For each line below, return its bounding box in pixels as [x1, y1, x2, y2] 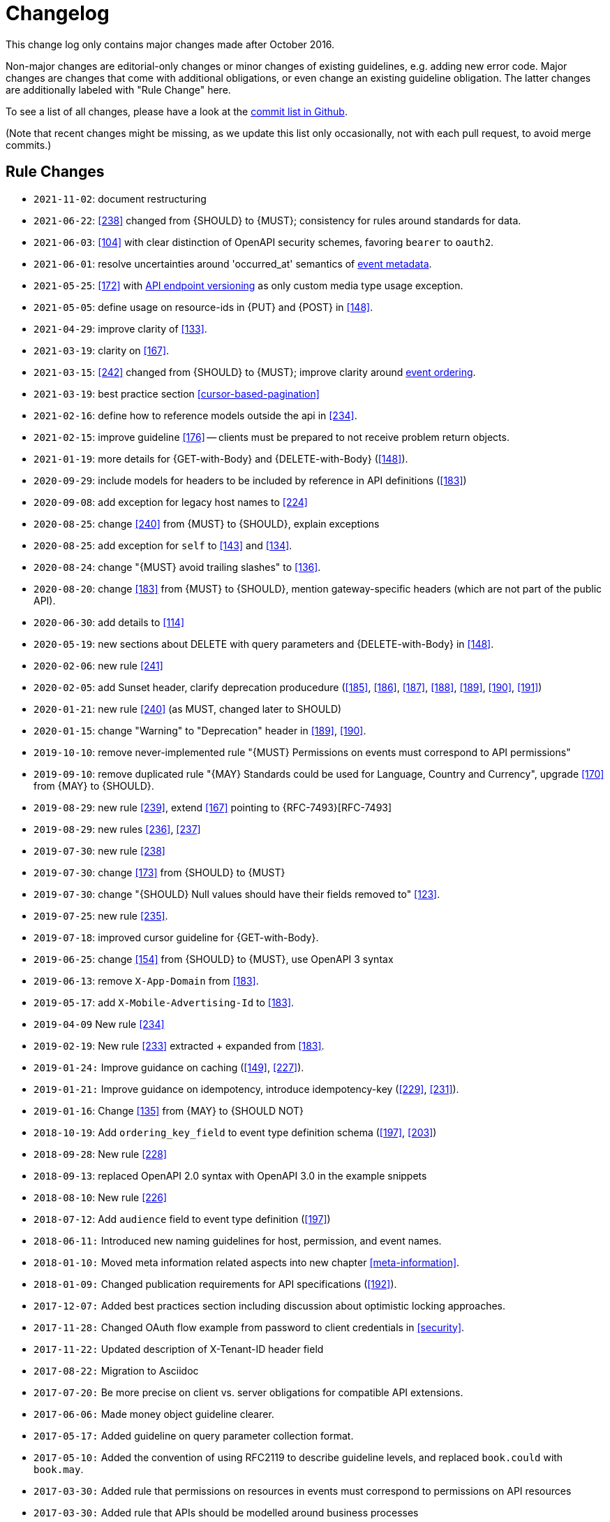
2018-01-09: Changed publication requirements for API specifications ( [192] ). [34, 1277, 397, 1290]
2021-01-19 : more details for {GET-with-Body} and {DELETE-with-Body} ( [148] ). [34, 452, 408, 465]
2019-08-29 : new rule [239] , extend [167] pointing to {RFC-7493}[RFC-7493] [34, 801, 392, 813]
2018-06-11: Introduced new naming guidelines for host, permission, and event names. [34, 1234, 442, 1247]
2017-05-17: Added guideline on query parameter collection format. [34, 1429, 354, 1442]
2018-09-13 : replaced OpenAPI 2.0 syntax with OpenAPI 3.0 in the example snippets [34, 1169, 427, 1182]
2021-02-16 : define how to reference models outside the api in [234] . [34, 409, 357, 421]
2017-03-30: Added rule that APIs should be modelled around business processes [34, 1506, 419, 1519]
